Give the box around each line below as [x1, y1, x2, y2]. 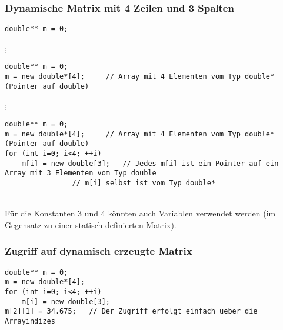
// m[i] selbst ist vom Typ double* [72, 178, 215, 187]
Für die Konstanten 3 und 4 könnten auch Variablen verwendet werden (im [5, 207, 276, 219]
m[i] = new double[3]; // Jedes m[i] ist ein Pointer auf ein [21, 159, 279, 168]
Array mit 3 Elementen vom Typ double [5, 169, 157, 178]
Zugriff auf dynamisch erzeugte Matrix [5, 244, 192, 258]
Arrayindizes [5, 316, 55, 325]
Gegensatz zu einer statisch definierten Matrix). [5, 218, 177, 231]
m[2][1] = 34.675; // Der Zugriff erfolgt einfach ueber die [5, 307, 258, 316]
